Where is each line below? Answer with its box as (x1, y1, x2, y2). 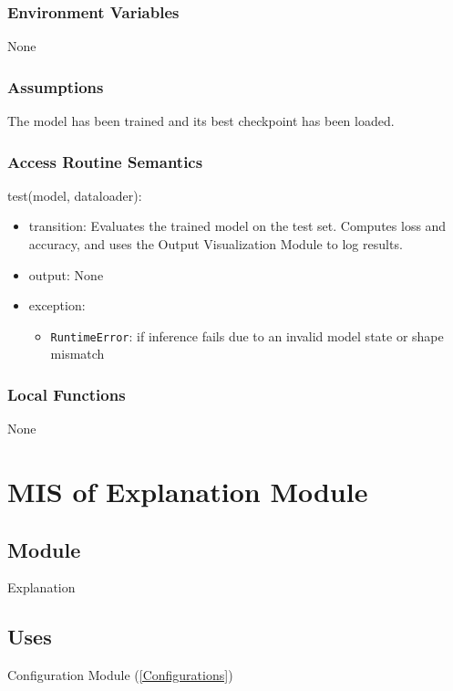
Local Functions (7, 382, 126, 405)
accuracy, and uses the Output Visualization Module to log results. (28, 235, 403, 254)
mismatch (50, 344, 105, 363)
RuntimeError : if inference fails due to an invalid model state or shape (50, 326, 444, 345)
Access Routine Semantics (7, 150, 203, 173)
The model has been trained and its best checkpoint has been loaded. (7, 111, 395, 131)
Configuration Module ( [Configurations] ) (7, 665, 233, 685)
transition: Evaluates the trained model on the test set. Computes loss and (28, 216, 447, 236)
